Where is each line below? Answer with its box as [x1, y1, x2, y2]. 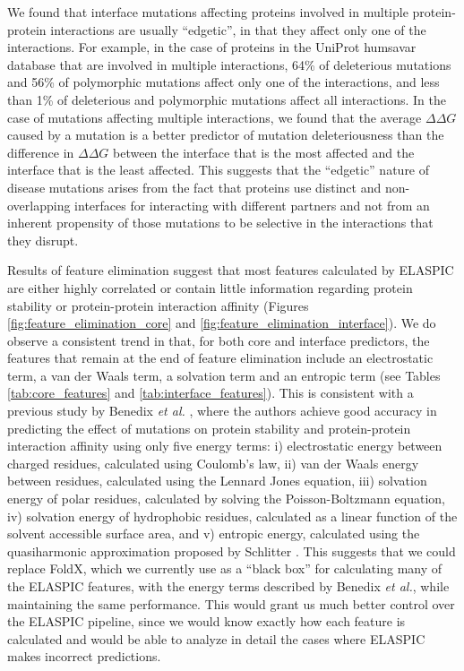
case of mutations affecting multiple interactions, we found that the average [7, 108, 422, 126]
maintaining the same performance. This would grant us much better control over [7, 594, 455, 613]
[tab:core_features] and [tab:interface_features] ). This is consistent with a [7, 383, 414, 402]
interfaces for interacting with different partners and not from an [74, 195, 430, 214]
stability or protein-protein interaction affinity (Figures [7, 296, 309, 314]
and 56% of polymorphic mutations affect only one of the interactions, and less [7, 73, 440, 91]
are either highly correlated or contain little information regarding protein [7, 278, 413, 297]
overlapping [7, 195, 71, 214]
